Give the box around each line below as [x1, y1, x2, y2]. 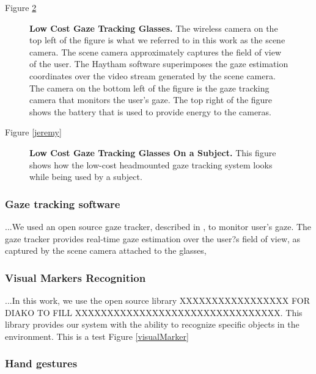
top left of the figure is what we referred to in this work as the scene [29, 34, 285, 46]
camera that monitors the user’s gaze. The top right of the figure [29, 93, 273, 106]
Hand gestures [5, 356, 78, 371]
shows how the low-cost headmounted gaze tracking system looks [29, 158, 273, 171]
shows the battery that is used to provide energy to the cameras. [29, 105, 272, 118]
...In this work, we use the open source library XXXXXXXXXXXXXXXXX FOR [5, 293, 310, 306]
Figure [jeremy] [5, 126, 62, 138]
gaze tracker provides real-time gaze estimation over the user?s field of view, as [5, 232, 301, 245]
